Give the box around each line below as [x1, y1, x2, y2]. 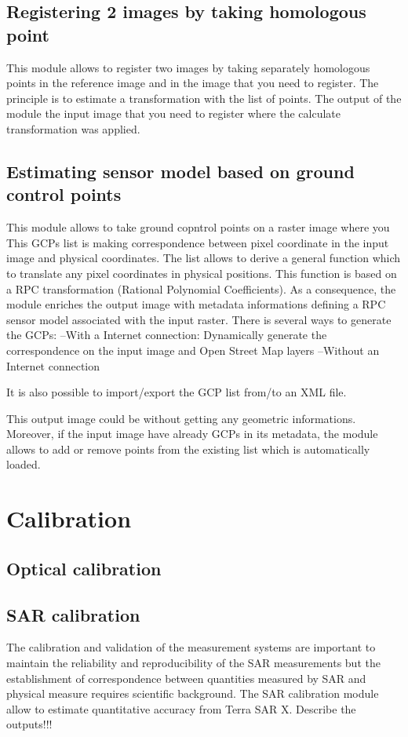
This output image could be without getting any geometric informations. [6, 410, 356, 426]
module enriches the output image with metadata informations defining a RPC [6, 296, 386, 312]
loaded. [6, 456, 41, 472]
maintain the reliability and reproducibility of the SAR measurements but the [6, 655, 381, 671]
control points [6, 182, 122, 206]
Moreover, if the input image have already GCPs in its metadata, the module [6, 425, 378, 442]
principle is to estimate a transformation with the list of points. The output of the [6, 89, 402, 106]
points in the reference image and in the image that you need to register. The [6, 75, 379, 91]
